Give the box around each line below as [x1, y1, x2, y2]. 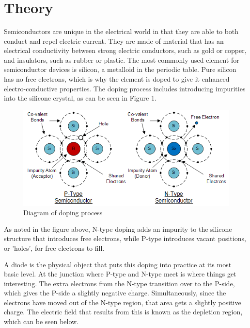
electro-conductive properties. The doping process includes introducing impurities [4, 83, 246, 93]
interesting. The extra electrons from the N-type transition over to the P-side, [4, 278, 235, 288]
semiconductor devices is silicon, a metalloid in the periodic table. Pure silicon [4, 64, 236, 74]
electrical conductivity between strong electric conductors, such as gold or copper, [4, 45, 247, 55]
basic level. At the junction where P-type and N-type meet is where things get [4, 269, 236, 279]
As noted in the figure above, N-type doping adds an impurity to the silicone [4, 224, 232, 234]
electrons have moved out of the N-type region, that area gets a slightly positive [4, 297, 241, 307]
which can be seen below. [4, 316, 79, 327]
